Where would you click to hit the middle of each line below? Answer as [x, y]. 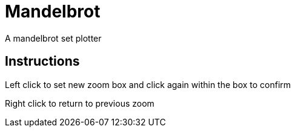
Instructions [42, 61]
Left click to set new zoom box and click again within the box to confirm [148, 84]
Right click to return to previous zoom [80, 103]
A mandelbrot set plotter [53, 38]
